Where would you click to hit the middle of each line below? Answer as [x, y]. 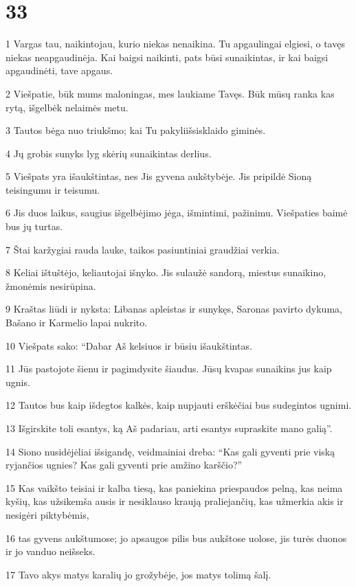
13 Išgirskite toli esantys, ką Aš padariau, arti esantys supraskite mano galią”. [169, 428]
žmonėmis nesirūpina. [51, 285]
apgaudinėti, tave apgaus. [59, 70]
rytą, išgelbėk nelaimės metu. [67, 107]
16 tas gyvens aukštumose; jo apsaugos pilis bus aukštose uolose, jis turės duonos [176, 538]
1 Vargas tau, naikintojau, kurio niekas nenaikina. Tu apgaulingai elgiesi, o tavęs [175, 44]
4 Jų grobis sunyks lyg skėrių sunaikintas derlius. [109, 153]
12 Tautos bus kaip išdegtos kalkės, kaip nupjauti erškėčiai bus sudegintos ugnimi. [179, 405]
